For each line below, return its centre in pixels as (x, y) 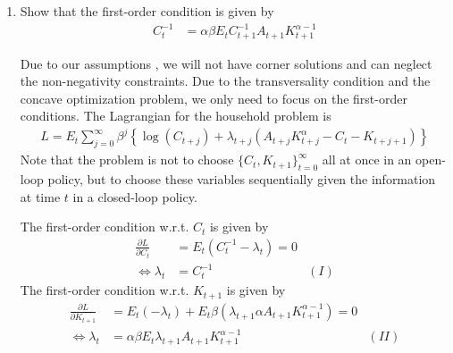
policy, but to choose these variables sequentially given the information (242, 179)
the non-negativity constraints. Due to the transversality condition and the (225, 81)
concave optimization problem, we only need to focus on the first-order (214, 98)
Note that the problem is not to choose (127, 160)
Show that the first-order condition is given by (147, 11)
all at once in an (367, 160)
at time (40, 196)
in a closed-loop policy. (135, 196)
